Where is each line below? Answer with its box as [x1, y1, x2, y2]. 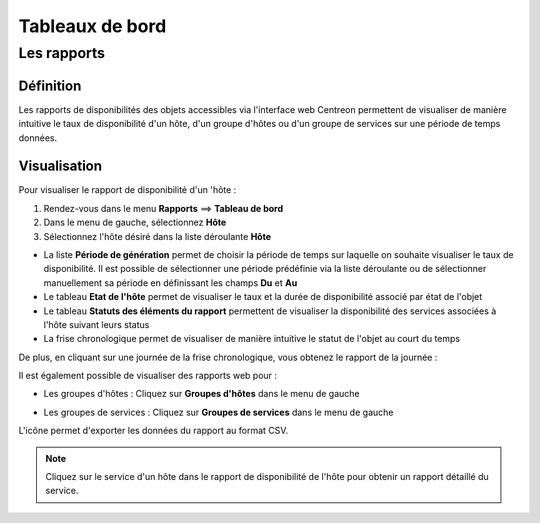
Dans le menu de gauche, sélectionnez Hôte [43, 216, 227, 229]
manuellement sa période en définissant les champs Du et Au [43, 276, 298, 289]
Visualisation [18, 158, 103, 175]
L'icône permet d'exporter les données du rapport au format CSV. [18, 425, 289, 437]
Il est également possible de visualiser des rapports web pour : [18, 370, 278, 382]
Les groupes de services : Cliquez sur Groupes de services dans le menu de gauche [43, 406, 394, 418]
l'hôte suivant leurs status [43, 318, 150, 330]
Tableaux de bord [18, 15, 167, 37]
